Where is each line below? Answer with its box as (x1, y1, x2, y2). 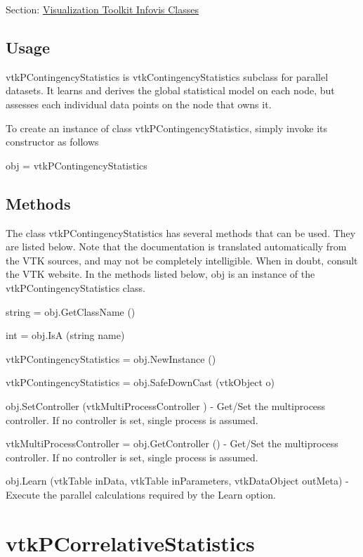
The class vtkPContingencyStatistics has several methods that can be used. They (6, 225, 356, 240)
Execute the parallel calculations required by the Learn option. (6, 487, 276, 501)
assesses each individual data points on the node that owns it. (6, 96, 272, 111)
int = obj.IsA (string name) (6, 328, 125, 342)
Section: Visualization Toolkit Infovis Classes (6, 2, 199, 16)
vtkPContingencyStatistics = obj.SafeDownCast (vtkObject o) (6, 375, 275, 390)
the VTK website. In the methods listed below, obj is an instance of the (6, 267, 315, 281)
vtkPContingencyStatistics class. (6, 280, 145, 295)
